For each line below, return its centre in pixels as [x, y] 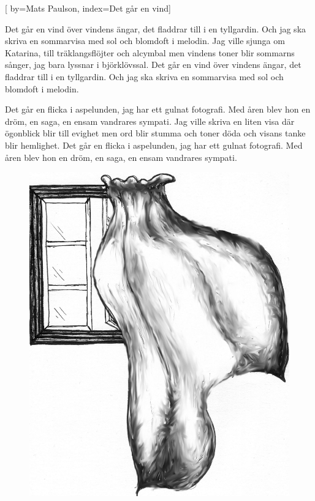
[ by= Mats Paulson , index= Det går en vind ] [88, 8]
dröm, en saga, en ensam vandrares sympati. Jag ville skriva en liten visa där [150, 121]
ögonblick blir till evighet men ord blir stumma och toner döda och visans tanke [155, 133]
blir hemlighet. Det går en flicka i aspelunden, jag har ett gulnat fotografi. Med [154, 145]
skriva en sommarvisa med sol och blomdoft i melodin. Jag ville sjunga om [145, 41]
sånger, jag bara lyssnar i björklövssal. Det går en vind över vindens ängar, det [153, 65]
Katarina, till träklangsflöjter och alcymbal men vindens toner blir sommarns [150, 52]
